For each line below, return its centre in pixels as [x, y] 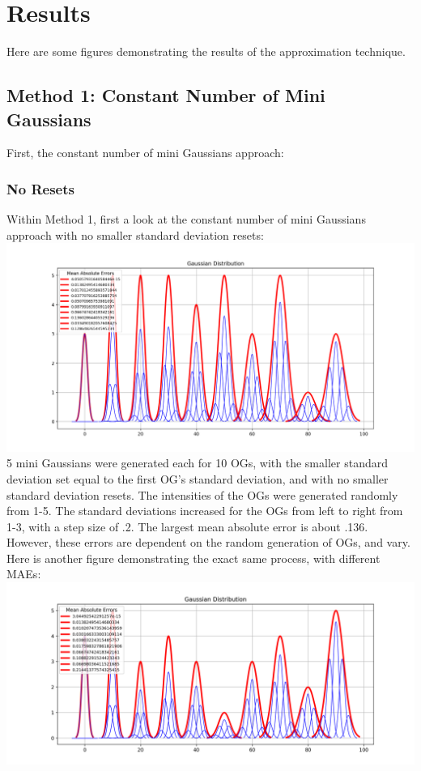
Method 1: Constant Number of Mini [166, 95]
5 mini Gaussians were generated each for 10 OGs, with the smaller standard [197, 463]
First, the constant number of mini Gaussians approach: [145, 153]
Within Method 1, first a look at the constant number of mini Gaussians [186, 219]
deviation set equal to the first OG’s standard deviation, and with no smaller [198, 478]
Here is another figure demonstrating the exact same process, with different [193, 558]
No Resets [40, 188]
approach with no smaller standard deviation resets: [135, 234]
